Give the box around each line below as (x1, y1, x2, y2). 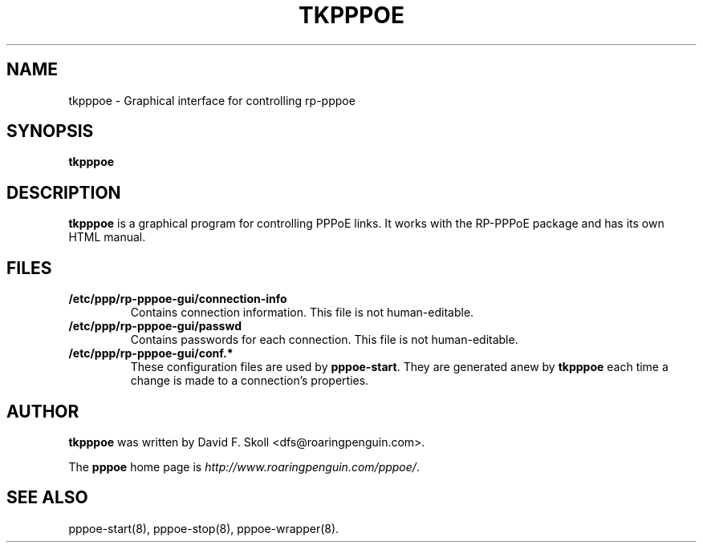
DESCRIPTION (6, 182, 121, 203)
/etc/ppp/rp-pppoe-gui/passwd (68, 319, 242, 333)
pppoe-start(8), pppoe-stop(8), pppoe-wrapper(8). (68, 521, 339, 535)
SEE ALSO (6, 487, 88, 508)
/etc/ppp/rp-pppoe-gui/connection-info (68, 292, 287, 306)
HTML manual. (68, 230, 146, 244)
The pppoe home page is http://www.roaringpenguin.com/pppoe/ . (68, 459, 420, 474)
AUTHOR (6, 401, 79, 422)
